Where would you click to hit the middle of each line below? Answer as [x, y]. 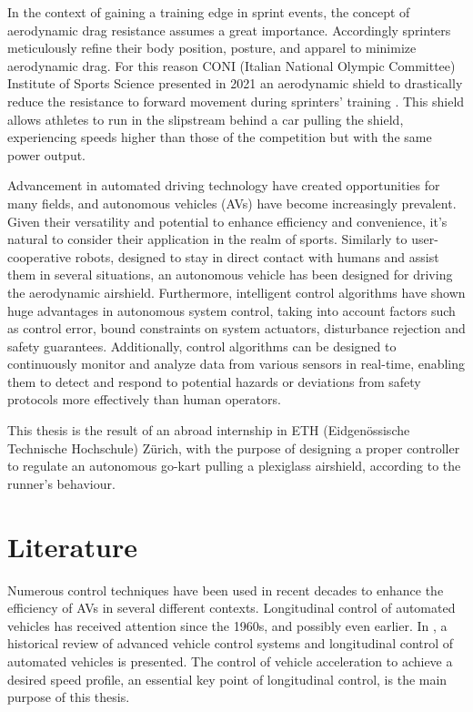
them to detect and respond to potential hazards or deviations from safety [214, 381]
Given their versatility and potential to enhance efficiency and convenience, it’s [227, 221]
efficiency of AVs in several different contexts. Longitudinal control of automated [231, 608]
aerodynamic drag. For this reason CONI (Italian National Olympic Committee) [231, 65]
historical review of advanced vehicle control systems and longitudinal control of [231, 643]
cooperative [40, 256]
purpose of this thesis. [69, 697]
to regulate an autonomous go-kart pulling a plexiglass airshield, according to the [234, 466]
